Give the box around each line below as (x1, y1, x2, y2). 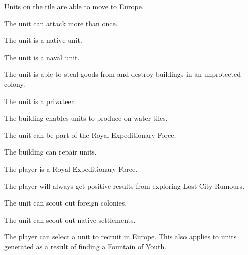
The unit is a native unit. (4, 35, 82, 45)
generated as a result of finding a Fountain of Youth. (4, 241, 167, 251)
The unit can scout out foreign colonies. (4, 197, 127, 208)
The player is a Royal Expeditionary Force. (4, 163, 138, 174)
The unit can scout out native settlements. (4, 214, 136, 225)
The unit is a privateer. (4, 95, 76, 106)
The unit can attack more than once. (4, 18, 118, 28)
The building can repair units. (4, 146, 97, 157)
